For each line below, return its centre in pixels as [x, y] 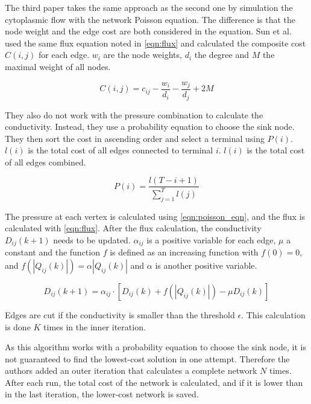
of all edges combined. [46, 162]
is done [18, 326]
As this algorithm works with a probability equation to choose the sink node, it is [155, 347]
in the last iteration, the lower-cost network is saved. [102, 394]
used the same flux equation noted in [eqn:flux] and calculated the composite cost [155, 43]
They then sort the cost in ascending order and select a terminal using [135, 138]
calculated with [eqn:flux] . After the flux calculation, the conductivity [133, 228]
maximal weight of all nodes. [58, 66]
